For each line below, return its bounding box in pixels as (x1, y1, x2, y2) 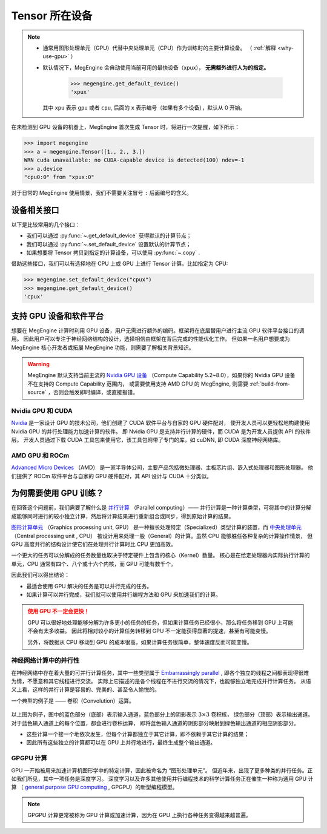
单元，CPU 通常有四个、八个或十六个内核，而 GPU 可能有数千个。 (11, 560, 177, 567)
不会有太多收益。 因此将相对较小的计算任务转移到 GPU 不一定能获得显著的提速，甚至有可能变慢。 (27, 627, 272, 635)
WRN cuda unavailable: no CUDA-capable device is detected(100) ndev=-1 (24, 157, 245, 163)
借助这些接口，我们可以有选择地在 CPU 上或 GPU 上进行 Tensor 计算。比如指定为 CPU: (11, 260, 228, 268)
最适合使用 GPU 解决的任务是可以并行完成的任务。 (26, 582, 153, 589)
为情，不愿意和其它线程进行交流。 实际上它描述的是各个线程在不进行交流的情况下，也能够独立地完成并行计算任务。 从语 (11, 678, 311, 685)
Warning (27, 360, 50, 367)
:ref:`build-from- (249, 380, 291, 387)
